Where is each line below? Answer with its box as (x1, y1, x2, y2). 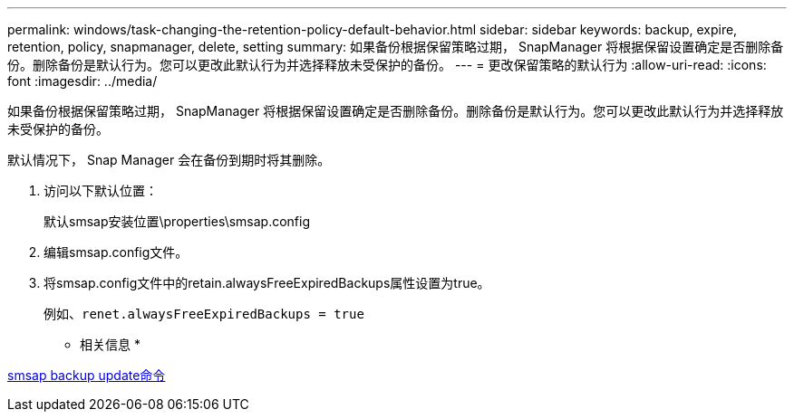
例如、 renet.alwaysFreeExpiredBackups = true (44, 306, 364, 321)
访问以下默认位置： (44, 183, 158, 198)
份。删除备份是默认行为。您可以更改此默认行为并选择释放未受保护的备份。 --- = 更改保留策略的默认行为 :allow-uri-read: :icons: (7, 57, 767, 72)
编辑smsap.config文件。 (44, 244, 189, 260)
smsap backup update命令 (7, 367, 166, 383)
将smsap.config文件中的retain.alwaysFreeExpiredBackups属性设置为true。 (44, 275, 490, 290)
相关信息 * (80, 337, 140, 352)
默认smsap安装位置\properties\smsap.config (44, 214, 311, 229)
